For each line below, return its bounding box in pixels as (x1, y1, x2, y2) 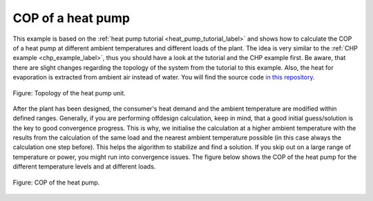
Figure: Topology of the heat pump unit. (12, 88, 126, 97)
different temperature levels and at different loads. (12, 162, 156, 171)
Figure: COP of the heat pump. (12, 178, 100, 186)
